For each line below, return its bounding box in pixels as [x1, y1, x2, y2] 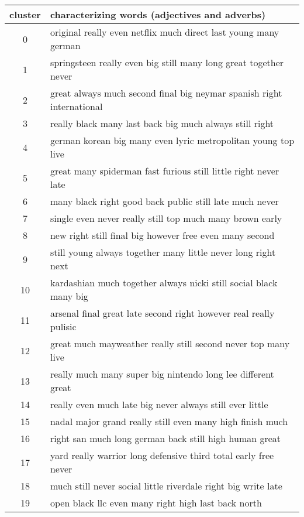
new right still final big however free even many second [50, 228, 275, 242]
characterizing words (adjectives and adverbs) [50, 8, 266, 21]
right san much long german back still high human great [50, 432, 281, 445]
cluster [9, 8, 41, 21]
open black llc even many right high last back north [50, 496, 262, 509]
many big [50, 289, 88, 303]
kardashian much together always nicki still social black [50, 276, 278, 289]
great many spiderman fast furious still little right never [50, 164, 279, 177]
